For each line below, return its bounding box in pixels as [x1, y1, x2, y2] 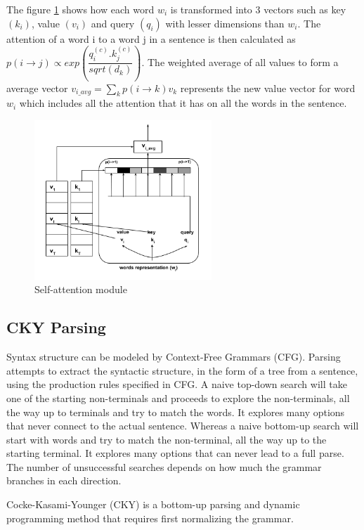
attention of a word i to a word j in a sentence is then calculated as [6, 31, 296, 46]
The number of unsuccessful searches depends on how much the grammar [6, 459, 322, 474]
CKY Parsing [6, 316, 106, 338]
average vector [6, 80, 68, 95]
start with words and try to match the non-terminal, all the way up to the [6, 432, 327, 446]
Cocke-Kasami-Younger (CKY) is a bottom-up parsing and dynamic [6, 497, 300, 512]
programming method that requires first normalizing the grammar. [6, 510, 294, 525]
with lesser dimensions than [165, 15, 285, 30]
